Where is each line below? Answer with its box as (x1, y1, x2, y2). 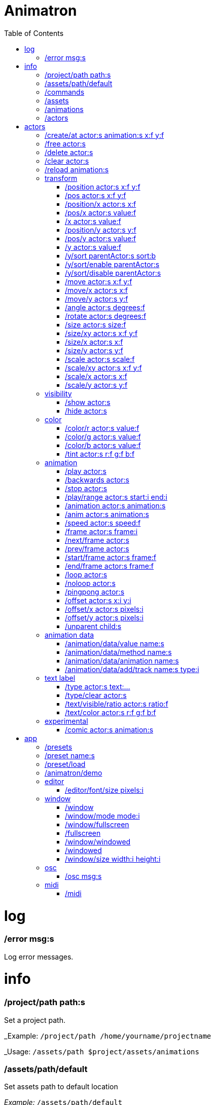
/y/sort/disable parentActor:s (65, 268, 161, 277)
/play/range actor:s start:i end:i (65, 492, 167, 501)
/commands (45, 87, 85, 96)
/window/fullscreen (65, 820, 129, 829)
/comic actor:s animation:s (65, 725, 154, 734)
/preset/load (45, 759, 86, 768)
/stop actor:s (65, 484, 107, 493)
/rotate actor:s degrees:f (65, 311, 147, 320)
